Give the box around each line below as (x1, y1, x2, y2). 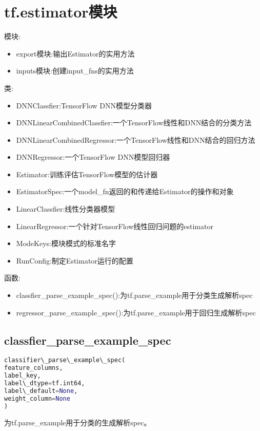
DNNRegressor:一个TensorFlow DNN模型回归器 (16, 152, 170, 162)
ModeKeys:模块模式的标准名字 (16, 238, 116, 249)
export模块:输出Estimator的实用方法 (16, 48, 135, 59)
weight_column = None (4, 395, 70, 402)
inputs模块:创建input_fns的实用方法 (16, 65, 134, 76)
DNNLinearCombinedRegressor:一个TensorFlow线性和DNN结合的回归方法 (16, 134, 255, 145)
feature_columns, (4, 364, 63, 372)
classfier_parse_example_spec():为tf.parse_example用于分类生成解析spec (16, 290, 253, 301)
